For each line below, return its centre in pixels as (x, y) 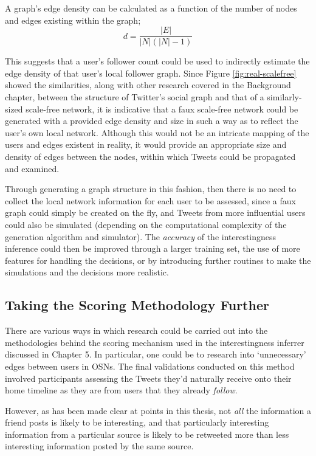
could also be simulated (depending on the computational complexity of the (146, 224)
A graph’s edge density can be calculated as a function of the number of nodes (151, 8)
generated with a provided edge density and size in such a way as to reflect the (152, 121)
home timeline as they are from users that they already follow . (121, 390)
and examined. (32, 168)
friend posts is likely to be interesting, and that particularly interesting (137, 422)
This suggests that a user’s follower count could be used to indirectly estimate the (157, 61)
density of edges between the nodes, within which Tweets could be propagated (150, 156)
